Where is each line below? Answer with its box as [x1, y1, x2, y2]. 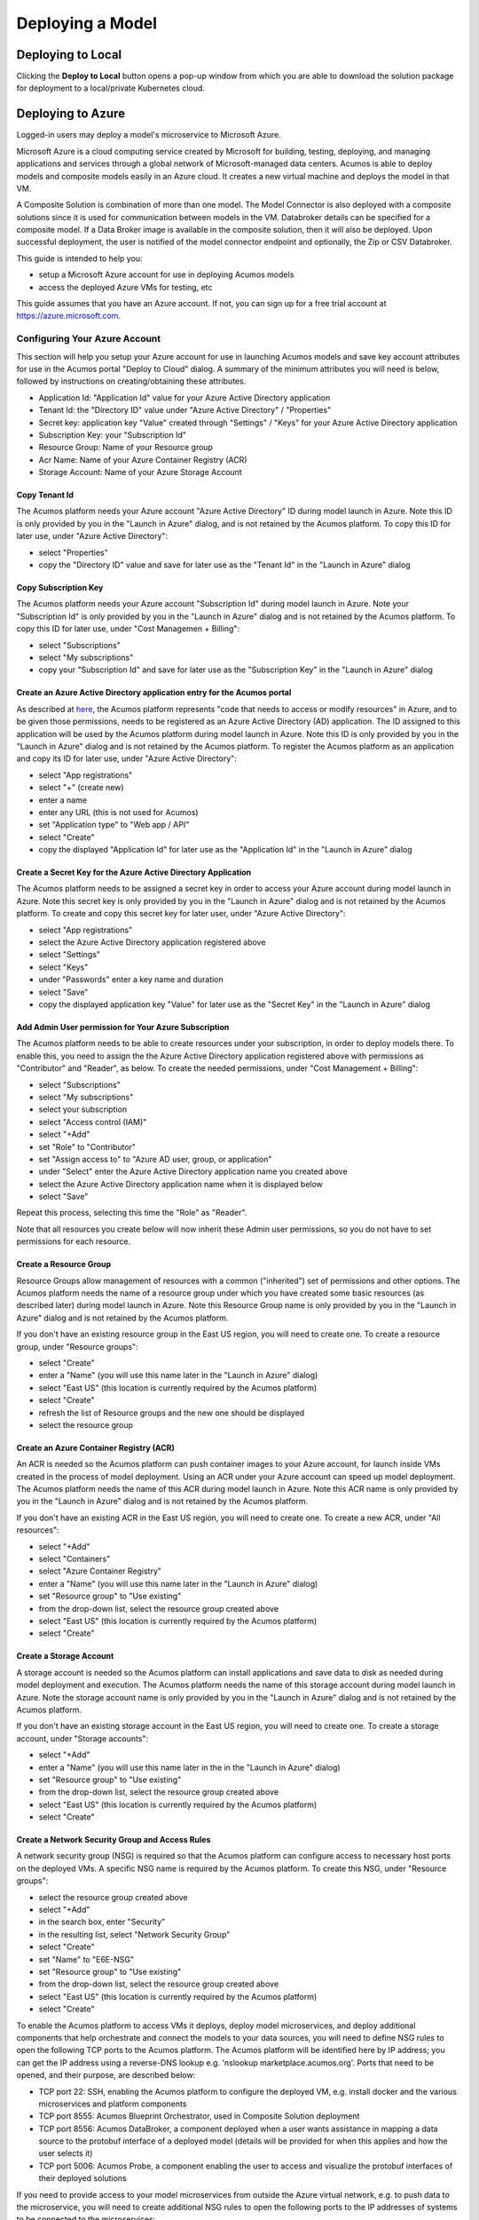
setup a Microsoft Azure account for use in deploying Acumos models [38, 269, 294, 280]
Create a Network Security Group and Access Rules [16, 1835, 211, 1845]
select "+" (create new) [38, 782, 124, 793]
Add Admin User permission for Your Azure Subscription [16, 1021, 230, 1032]
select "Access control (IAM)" [38, 1116, 147, 1127]
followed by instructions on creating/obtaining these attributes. [16, 376, 247, 386]
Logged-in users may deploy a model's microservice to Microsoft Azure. [16, 130, 281, 140]
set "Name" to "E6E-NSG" [38, 1954, 135, 1964]
